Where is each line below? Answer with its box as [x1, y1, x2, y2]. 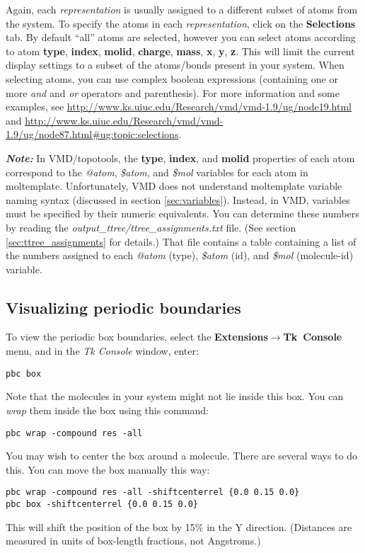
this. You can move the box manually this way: [6, 462, 210, 477]
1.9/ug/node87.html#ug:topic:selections [6, 127, 179, 142]
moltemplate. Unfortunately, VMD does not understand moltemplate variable [6, 178, 342, 193]
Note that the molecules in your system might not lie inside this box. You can [6, 389, 344, 404]
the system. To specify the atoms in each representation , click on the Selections [6, 16, 356, 30]
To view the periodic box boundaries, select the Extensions [6, 329, 268, 344]
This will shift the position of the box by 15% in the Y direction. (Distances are [6, 519, 352, 534]
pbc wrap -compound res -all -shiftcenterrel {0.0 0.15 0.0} [6, 487, 300, 498]
